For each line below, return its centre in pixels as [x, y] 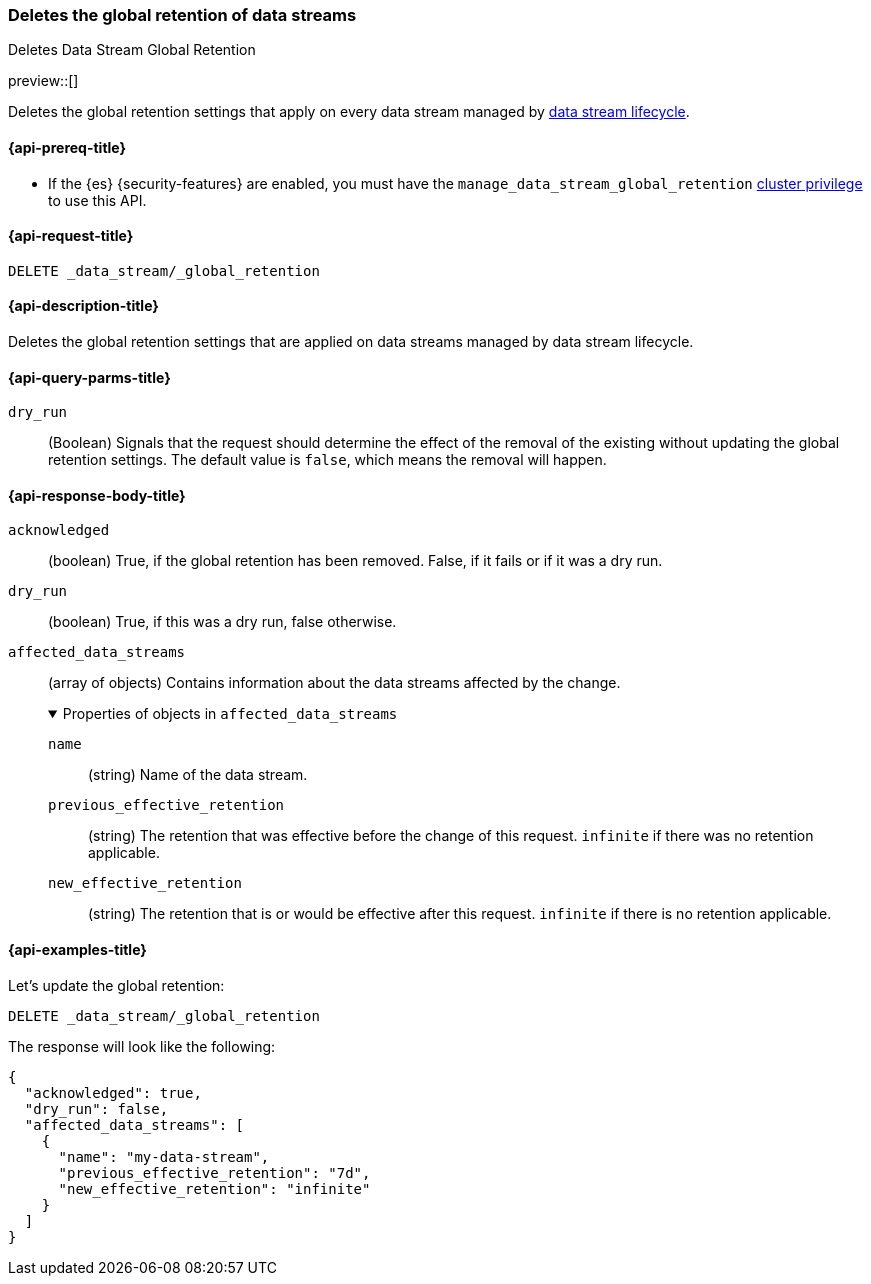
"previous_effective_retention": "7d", [214, 1172]
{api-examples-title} [77, 950]
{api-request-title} [71, 236]
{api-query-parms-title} [89, 377]
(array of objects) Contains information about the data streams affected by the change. [334, 683]
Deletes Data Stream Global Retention [132, 50]
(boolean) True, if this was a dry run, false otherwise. [222, 622]
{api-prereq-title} [67, 147]
